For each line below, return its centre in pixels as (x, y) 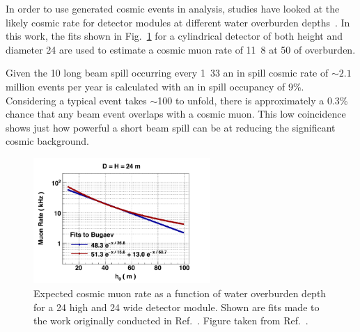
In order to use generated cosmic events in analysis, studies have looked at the (173, 8)
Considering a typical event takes (76, 100)
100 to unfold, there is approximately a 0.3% (253, 100)
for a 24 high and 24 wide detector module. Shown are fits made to (177, 307)
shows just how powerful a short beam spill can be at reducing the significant (171, 127)
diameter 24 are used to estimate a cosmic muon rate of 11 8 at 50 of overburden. (181, 49)
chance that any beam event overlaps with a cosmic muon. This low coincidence (176, 114)
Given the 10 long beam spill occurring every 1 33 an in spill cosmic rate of (167, 73)
